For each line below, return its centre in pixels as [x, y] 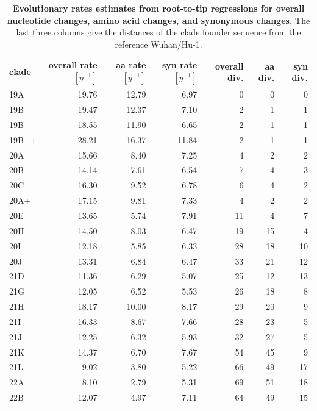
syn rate [180, 65]
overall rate [73, 65]
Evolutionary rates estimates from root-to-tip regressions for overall [158, 8]
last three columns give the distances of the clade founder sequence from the [158, 32]
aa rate [131, 65]
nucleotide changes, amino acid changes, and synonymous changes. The [158, 20]
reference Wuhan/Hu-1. [158, 44]
